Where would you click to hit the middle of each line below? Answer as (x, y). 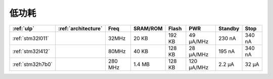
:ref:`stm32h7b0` (33, 64)
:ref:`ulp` (24, 28)
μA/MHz (199, 54)
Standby (229, 28)
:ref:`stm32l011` (31, 38)
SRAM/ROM (148, 28)
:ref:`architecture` (81, 28)
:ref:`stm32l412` (31, 51)
